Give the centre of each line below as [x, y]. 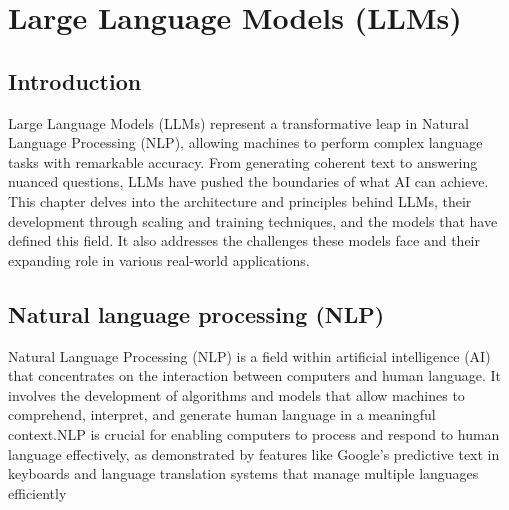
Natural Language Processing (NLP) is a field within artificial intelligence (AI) [249, 355]
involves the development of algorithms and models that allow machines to [236, 394]
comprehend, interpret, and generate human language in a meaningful [222, 414]
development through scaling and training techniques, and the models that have [253, 220]
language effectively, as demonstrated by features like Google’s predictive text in [254, 453]
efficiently [37, 492]
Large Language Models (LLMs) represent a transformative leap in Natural [238, 122]
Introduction [75, 80]
